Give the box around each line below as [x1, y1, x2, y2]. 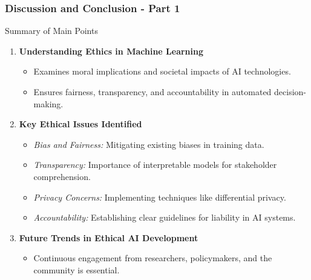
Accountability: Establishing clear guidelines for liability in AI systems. [33, 211, 296, 224]
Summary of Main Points [5, 24, 98, 37]
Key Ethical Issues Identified [19, 118, 142, 130]
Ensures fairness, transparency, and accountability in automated [33, 85, 272, 98]
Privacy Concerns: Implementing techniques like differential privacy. [33, 190, 286, 203]
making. [33, 97, 64, 110]
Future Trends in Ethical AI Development [19, 231, 198, 244]
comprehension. [33, 170, 91, 182]
